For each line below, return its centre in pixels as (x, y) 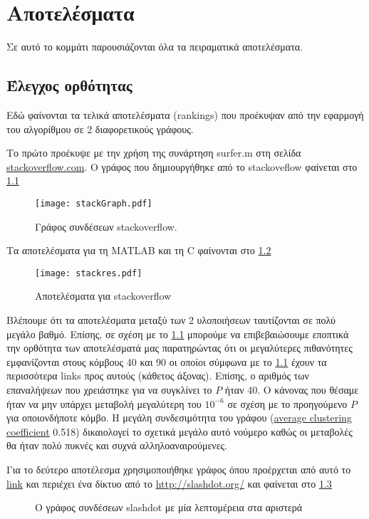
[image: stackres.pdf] (89, 273)
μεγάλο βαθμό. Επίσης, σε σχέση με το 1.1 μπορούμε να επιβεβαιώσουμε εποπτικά (178, 334)
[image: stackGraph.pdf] (94, 203)
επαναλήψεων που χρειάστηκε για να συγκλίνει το (109, 389)
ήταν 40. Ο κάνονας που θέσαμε (292, 389)
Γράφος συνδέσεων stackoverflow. (106, 226)
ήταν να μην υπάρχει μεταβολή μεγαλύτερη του (104, 403)
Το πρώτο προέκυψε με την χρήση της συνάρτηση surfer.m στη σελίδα (154, 153)
